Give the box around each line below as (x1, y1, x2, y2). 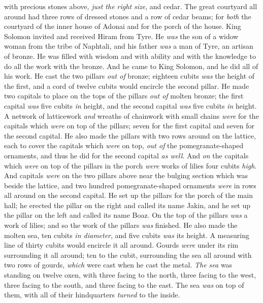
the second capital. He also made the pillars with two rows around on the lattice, (4, 130, 256, 141)
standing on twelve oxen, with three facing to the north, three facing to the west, (4, 270, 256, 280)
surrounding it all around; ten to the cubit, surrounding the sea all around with (4, 249, 252, 260)
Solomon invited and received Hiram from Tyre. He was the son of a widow (4, 30, 239, 41)
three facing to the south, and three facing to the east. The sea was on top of (4, 279, 244, 290)
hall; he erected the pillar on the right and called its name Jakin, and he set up (4, 199, 251, 210)
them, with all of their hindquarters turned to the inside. (4, 289, 180, 300)
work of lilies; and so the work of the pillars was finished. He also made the (4, 220, 238, 230)
